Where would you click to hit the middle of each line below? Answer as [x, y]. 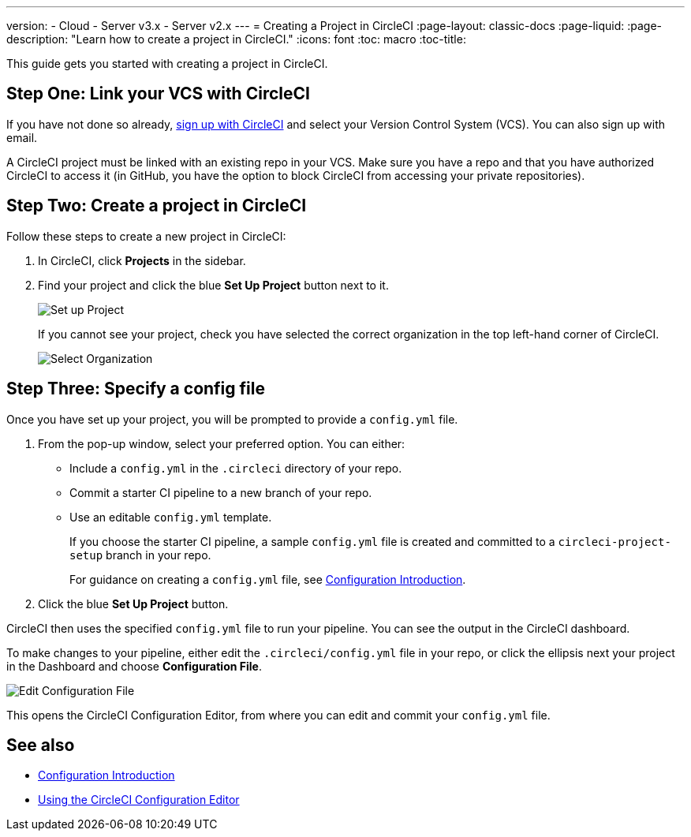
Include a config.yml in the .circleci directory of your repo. [236, 468]
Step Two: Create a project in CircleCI [157, 206]
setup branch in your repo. [140, 555]
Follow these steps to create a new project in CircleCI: [146, 236]
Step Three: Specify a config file [136, 389]
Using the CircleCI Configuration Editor [139, 800]
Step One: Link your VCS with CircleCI [158, 94]
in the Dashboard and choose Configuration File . [134, 666]
